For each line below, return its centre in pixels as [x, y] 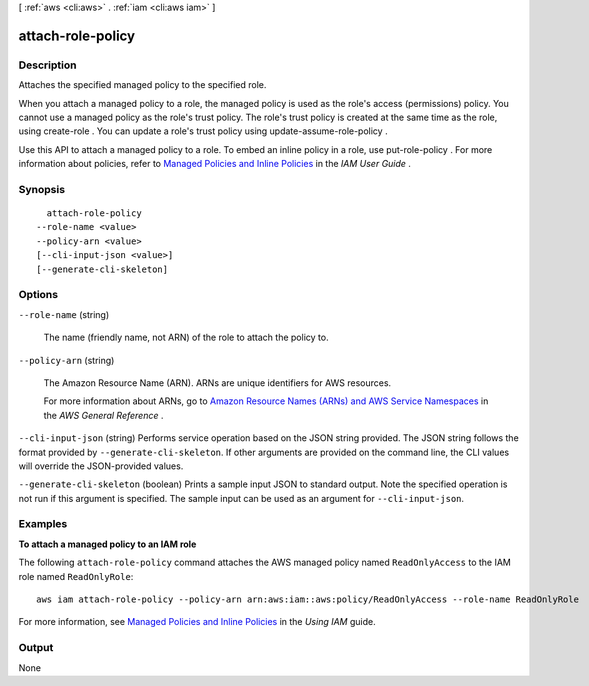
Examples [43, 524]
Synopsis [41, 189]
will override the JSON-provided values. [101, 466]
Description [47, 65]
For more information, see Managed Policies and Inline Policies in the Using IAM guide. [197, 622]
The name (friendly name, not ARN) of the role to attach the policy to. [186, 337]
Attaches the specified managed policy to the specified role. [142, 85]
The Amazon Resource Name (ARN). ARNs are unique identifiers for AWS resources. [217, 382]
